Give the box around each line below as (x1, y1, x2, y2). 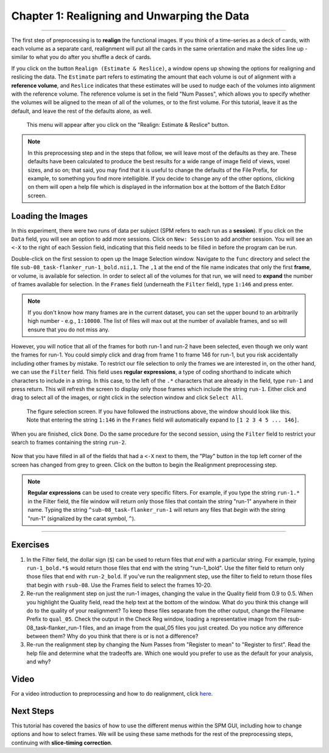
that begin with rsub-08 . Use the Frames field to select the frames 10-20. (26, 581, 212, 589)
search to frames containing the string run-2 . (11, 439, 127, 446)
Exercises (11, 540, 50, 550)
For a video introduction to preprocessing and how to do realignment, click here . (11, 690, 213, 698)
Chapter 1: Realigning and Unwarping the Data (11, 9, 250, 23)
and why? (26, 658, 51, 665)
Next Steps (11, 705, 54, 716)
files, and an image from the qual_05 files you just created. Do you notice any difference (82, 624, 304, 631)
